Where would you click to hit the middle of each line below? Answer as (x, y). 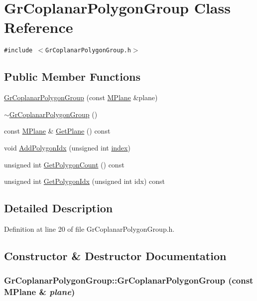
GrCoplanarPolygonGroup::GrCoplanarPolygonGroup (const (129, 280)
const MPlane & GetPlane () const (57, 131)
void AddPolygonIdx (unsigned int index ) (67, 147)
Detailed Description (59, 208)
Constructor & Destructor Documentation (115, 255)
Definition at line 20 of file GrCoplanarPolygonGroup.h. (89, 228)
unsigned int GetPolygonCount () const (64, 164)
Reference (39, 27)
